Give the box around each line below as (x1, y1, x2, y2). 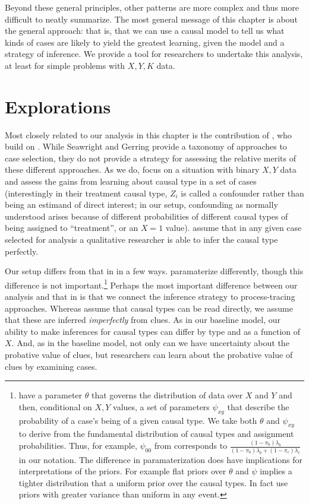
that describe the (227, 400, 289, 413)
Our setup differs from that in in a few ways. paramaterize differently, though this (5, 265, 304, 277)
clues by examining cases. (5, 360, 97, 372)
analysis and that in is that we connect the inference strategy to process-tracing (5, 290, 295, 303)
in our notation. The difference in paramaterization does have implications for (18, 453, 302, 465)
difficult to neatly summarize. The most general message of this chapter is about (5, 12, 298, 25)
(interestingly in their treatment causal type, (5, 186, 168, 199)
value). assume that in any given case (165, 221, 302, 234)
